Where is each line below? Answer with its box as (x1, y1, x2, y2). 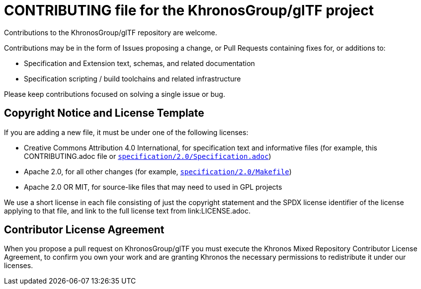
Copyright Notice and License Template (4, 107, 204, 120)
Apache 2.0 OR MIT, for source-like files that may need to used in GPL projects (24, 182, 282, 191)
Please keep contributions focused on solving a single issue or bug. (4, 89, 225, 98)
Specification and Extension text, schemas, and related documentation (24, 59, 255, 68)
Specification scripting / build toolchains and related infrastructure (24, 74, 241, 83)
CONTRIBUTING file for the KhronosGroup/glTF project (4, 2, 374, 19)
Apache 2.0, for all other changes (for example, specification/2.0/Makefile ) (24, 167, 292, 176)
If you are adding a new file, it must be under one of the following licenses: (4, 128, 249, 137)
